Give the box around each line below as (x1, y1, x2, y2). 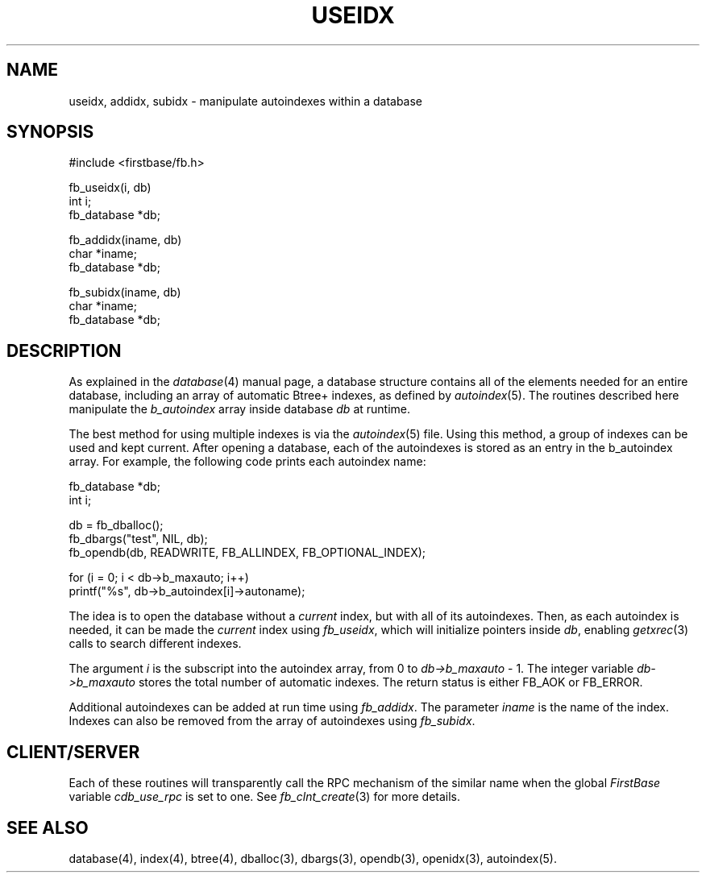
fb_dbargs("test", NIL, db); (69, 532, 208, 546)
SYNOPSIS (6, 122, 94, 143)
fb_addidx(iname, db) (69, 233, 182, 247)
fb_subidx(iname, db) (69, 285, 181, 300)
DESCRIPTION (6, 340, 122, 361)
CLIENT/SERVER (6, 741, 140, 762)
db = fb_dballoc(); (69, 518, 164, 533)
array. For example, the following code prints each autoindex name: (69, 454, 426, 469)
